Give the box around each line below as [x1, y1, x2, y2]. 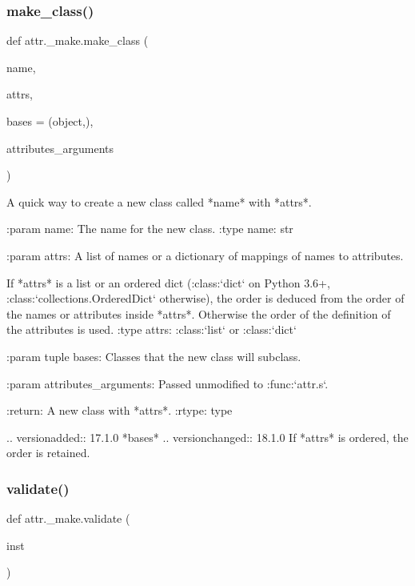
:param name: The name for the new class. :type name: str [6, 220, 293, 237]
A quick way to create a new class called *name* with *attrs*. [6, 193, 312, 210]
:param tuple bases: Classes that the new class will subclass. [6, 347, 301, 364]
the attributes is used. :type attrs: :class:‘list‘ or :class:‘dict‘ [6, 321, 297, 338]
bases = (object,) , [6, 113, 94, 129]
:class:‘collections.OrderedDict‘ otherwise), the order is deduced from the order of [6, 290, 405, 307]
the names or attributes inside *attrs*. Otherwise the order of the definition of [6, 305, 391, 322]
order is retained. [6, 444, 90, 461]
